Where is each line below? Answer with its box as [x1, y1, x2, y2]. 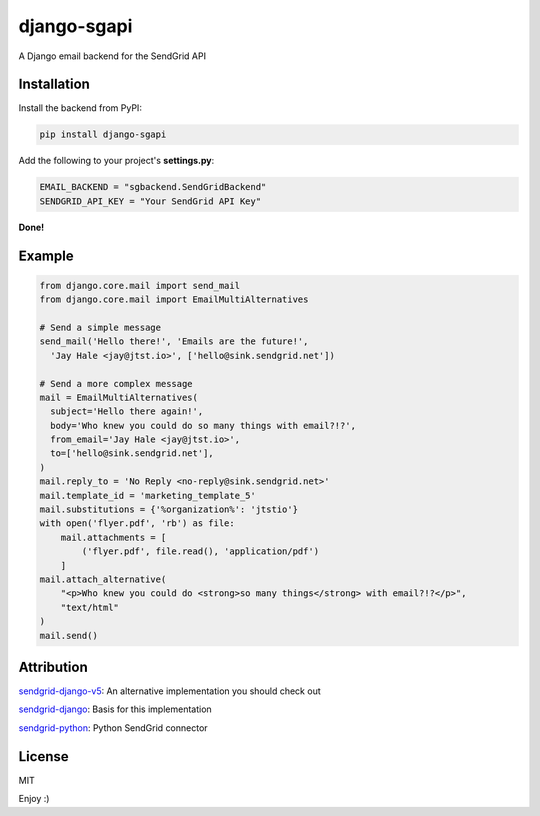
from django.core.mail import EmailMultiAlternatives [39, 294, 309, 305]
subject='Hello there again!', [50, 406, 204, 417]
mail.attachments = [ [60, 531, 167, 543]
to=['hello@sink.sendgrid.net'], [50, 448, 214, 459]
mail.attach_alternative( [39, 573, 167, 585]
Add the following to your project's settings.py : [18, 155, 215, 167]
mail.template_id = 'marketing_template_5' [39, 490, 257, 501]
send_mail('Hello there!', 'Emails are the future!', [39, 336, 309, 347]
